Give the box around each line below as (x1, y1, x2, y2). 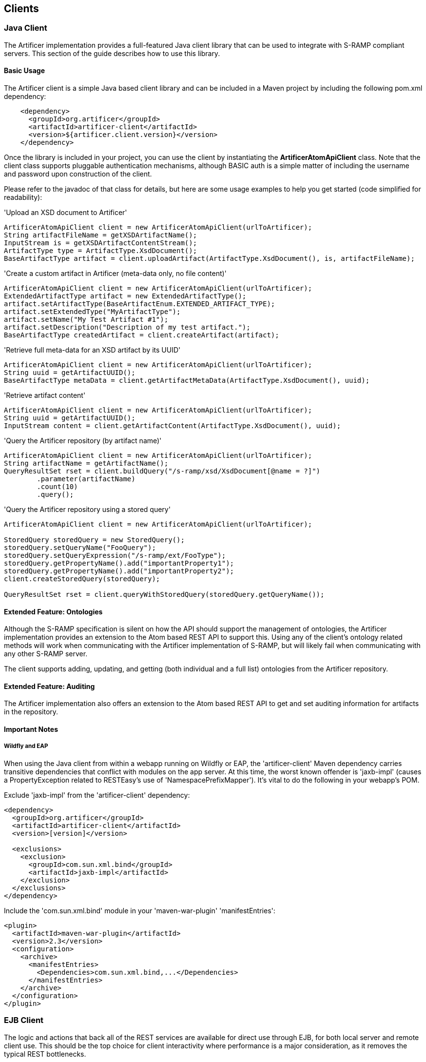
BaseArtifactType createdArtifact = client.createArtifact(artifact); (4, 331, 279, 339)
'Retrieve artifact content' (4, 391, 86, 400)
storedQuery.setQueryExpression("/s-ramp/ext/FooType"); (4, 551, 226, 560)
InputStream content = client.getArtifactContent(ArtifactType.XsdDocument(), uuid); (4, 422, 341, 430)
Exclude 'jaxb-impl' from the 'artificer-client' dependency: (4, 790, 190, 799)
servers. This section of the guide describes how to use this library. (4, 49, 220, 58)
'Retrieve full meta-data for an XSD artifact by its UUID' (4, 346, 181, 354)
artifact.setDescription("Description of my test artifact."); (4, 323, 251, 332)
